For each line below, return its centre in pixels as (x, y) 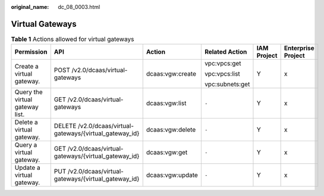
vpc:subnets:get (227, 85)
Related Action (226, 52)
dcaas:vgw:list (166, 103)
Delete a (26, 122)
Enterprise (299, 48)
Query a (26, 145)
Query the (29, 92)
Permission (31, 52)
